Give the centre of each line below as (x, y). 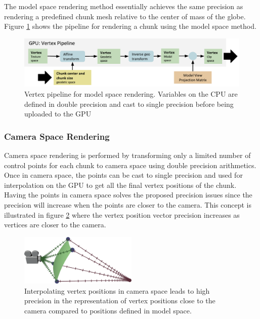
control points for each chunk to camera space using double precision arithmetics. (130, 165)
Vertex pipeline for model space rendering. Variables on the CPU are (131, 94)
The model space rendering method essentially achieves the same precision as (124, 6)
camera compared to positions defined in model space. (108, 310)
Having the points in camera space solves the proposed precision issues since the (128, 195)
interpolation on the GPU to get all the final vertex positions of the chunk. (120, 185)
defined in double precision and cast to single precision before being (129, 104)
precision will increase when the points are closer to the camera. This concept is (128, 204)
